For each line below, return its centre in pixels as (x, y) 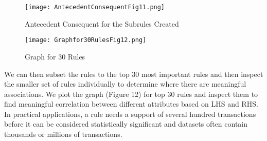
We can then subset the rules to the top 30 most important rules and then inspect (134, 74)
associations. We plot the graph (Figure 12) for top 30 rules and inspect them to (131, 94)
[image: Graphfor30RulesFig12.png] (86, 40)
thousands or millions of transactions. (63, 134)
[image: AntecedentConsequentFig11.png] (95, 7)
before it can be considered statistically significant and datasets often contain (126, 124)
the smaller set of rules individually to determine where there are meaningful (125, 84)
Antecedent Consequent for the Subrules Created (102, 23)
